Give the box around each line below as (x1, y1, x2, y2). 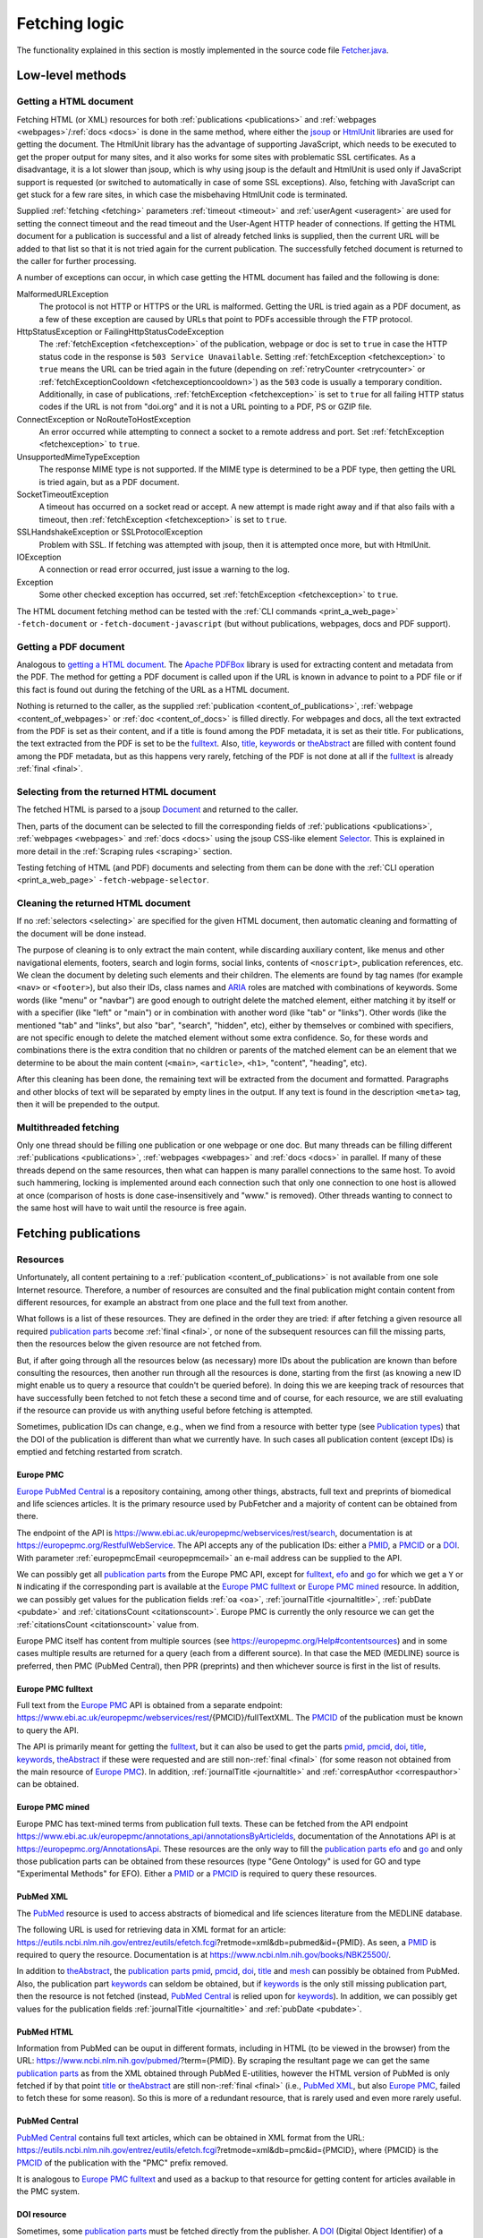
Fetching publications (16, 1226, 140, 1241)
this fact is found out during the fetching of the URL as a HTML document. (16, 684, 290, 695)
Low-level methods (16, 68, 127, 83)
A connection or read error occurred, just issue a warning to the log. (38, 564, 291, 575)
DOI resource (16, 2209, 67, 2220)
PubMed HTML (16, 2026, 73, 2037)
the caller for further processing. (16, 256, 137, 266)
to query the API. (16, 1724, 80, 1736)
